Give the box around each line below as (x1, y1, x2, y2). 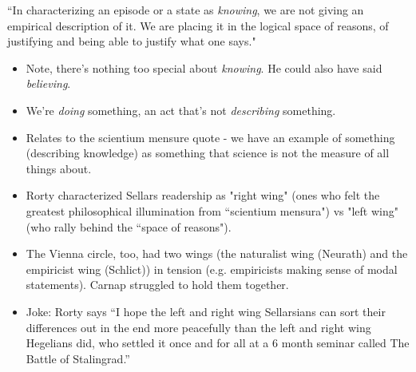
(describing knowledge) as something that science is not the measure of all (26, 144, 390, 161)
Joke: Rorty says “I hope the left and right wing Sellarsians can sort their (26, 303, 386, 319)
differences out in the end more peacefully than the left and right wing (26, 319, 371, 335)
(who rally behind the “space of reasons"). (26, 218, 232, 235)
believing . (26, 75, 71, 92)
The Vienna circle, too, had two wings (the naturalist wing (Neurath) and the (26, 245, 408, 262)
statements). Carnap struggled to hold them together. (26, 276, 289, 293)
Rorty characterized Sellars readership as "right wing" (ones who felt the (26, 187, 380, 204)
